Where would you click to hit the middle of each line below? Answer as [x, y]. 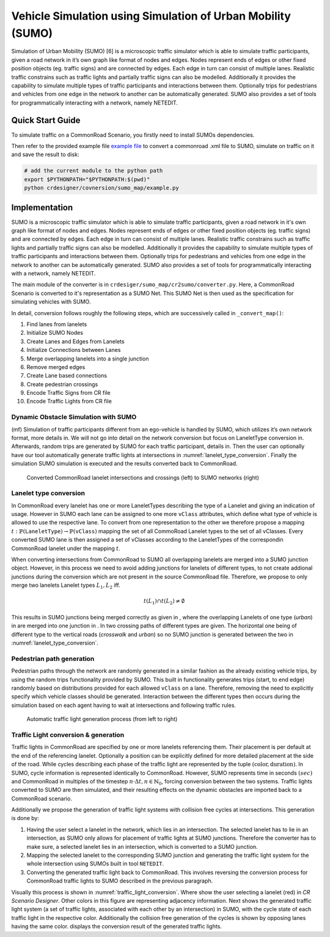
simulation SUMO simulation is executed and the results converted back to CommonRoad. [124, 464]
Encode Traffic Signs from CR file [68, 393]
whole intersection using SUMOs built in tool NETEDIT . [95, 864]
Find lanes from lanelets [57, 324]
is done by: [25, 818]
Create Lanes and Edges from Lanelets [75, 341]
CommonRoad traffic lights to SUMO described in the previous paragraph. [120, 881]
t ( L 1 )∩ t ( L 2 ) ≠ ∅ [164, 602]
